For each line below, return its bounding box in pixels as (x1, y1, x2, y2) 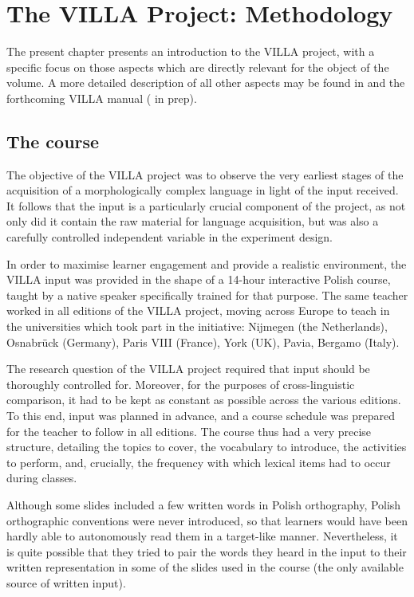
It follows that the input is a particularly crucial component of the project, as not (6, 197, 406, 214)
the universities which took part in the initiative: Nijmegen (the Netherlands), (6, 318, 388, 335)
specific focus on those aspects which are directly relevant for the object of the (6, 58, 389, 75)
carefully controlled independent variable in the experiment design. (6, 229, 333, 245)
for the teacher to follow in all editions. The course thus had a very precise (6, 422, 372, 439)
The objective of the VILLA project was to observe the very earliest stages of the (6, 166, 404, 183)
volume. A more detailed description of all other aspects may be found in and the (6, 74, 405, 91)
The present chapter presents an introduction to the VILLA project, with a (6, 43, 375, 60)
